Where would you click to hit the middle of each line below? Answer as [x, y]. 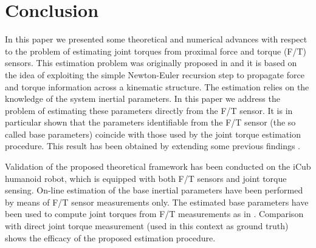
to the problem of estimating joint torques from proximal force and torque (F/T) [156, 51]
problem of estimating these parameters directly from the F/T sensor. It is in [149, 110]
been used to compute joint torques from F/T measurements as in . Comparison [154, 214]
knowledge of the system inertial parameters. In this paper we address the [143, 99]
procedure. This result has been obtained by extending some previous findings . [153, 146]
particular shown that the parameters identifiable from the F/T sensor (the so [150, 122]
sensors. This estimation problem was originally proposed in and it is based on [151, 63]
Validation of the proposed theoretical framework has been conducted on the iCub [158, 166]
